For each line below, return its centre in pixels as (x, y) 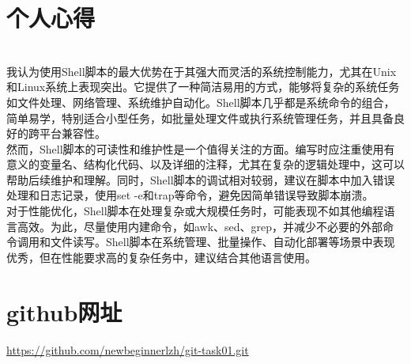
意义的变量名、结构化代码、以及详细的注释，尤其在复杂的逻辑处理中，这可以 (205, 164)
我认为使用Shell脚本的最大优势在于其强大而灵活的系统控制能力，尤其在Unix (202, 71)
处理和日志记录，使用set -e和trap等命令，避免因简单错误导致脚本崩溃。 (190, 195)
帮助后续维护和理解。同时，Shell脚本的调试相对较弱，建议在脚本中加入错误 (201, 179)
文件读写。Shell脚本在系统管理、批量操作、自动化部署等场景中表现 (222, 242)
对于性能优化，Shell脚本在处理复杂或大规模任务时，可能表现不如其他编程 (195, 211)
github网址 (64, 311)
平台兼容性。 (72, 133)
